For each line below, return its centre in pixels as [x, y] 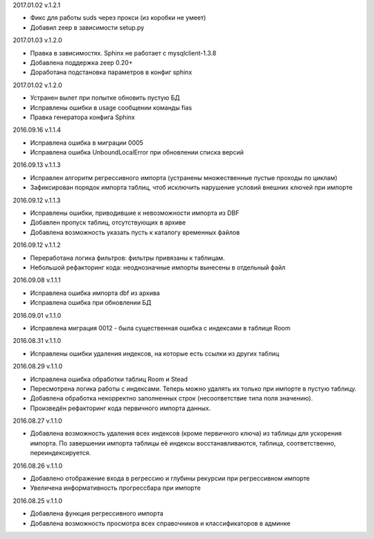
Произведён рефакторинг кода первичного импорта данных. [121, 408]
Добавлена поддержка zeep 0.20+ [81, 62]
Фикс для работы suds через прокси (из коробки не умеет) [118, 18]
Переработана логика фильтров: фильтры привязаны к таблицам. [127, 258]
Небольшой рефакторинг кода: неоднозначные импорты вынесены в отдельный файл [158, 267]
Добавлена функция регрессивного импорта [97, 513]
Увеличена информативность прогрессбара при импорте [115, 488]
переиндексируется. [61, 453]
